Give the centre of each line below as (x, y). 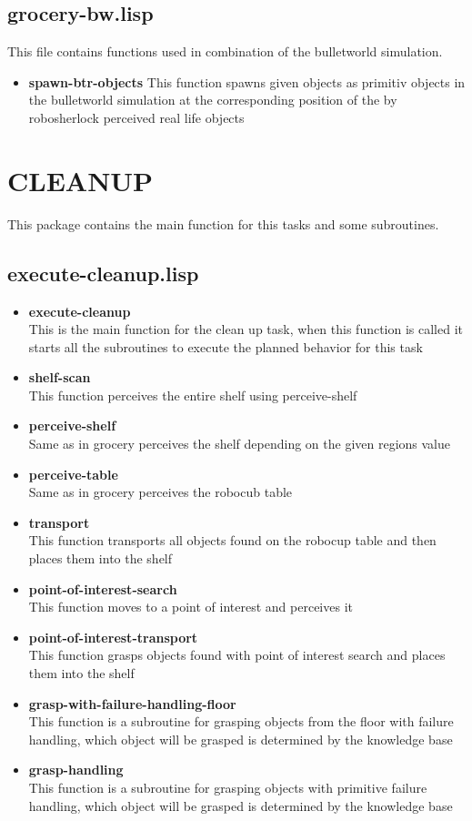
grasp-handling (76, 770)
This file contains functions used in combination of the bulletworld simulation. (225, 51)
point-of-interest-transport (113, 637)
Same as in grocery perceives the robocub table (161, 492)
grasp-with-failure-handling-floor (132, 703)
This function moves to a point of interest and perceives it (191, 607)
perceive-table (73, 474)
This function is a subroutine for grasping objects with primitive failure (228, 787)
